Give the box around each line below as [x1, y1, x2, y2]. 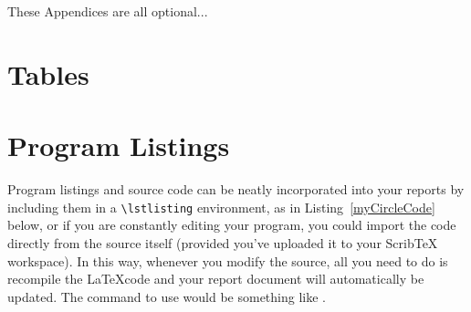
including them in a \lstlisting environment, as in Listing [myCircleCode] [7, 197, 435, 216]
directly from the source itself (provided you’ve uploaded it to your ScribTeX [7, 233, 438, 252]
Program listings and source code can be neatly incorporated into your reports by [7, 180, 465, 199]
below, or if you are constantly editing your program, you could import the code [7, 215, 456, 234]
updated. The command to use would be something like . [7, 286, 326, 306]
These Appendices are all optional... [7, 2, 208, 20]
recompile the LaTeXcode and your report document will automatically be [7, 269, 424, 288]
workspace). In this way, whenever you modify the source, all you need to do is [7, 251, 448, 270]
